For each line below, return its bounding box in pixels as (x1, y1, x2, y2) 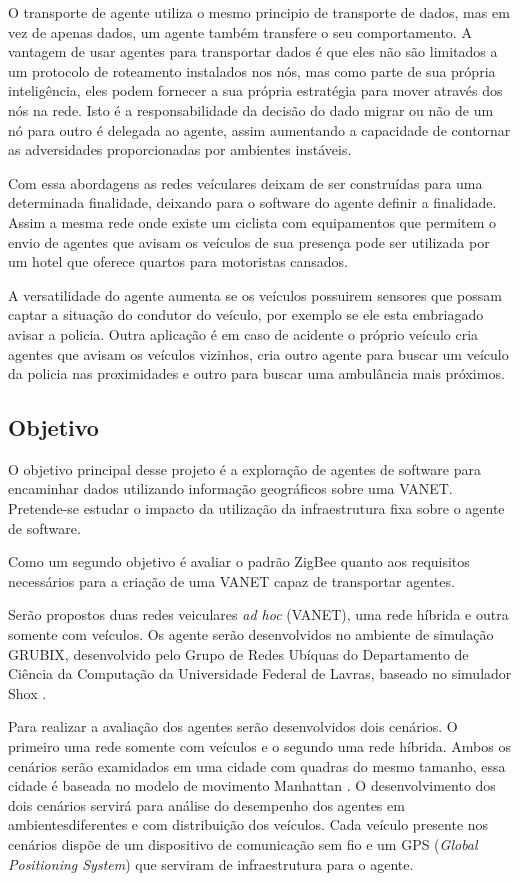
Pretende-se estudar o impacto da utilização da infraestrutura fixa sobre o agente (8, 498, 505, 519)
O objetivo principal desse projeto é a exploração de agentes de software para (8, 458, 481, 479)
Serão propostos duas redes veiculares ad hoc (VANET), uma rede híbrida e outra (8, 604, 509, 625)
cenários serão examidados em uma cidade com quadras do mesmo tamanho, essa (8, 755, 506, 776)
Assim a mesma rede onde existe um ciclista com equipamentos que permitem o (8, 211, 497, 232)
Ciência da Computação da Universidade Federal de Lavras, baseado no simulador (8, 663, 512, 684)
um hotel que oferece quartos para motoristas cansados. (8, 251, 349, 272)
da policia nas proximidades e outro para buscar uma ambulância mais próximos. (8, 363, 505, 384)
